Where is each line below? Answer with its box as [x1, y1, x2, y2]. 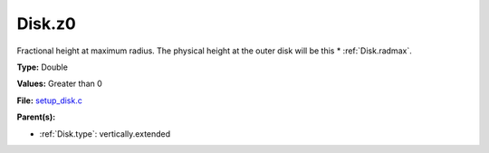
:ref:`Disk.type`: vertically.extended [39, 128, 171, 139]
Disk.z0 [16, 14, 77, 33]
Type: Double [16, 62, 68, 72]
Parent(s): [16, 111, 56, 122]
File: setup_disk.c [16, 95, 83, 106]
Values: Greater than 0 [16, 78, 103, 90]
